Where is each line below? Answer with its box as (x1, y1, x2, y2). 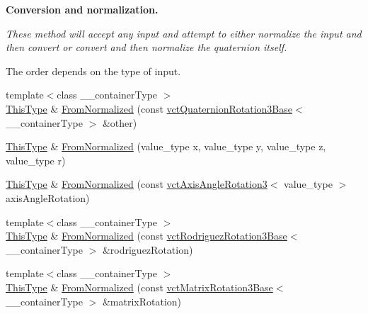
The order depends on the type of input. (6, 63, 181, 78)
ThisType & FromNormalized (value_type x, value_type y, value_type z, (6, 139, 326, 154)
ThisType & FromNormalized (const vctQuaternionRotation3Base (6, 101, 293, 116)
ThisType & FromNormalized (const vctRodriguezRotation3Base (6, 228, 287, 243)
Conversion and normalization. (6, 2, 159, 16)
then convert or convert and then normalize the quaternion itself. (6, 40, 287, 55)
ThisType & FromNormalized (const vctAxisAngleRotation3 (6, 176, 268, 191)
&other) (102, 115, 137, 130)
